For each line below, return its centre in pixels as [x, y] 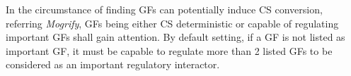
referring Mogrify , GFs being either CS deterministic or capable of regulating [172, 23]
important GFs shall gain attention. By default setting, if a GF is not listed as [175, 37]
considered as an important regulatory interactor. [113, 64]
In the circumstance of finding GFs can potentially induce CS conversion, [164, 9]
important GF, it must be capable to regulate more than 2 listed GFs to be [169, 50]
